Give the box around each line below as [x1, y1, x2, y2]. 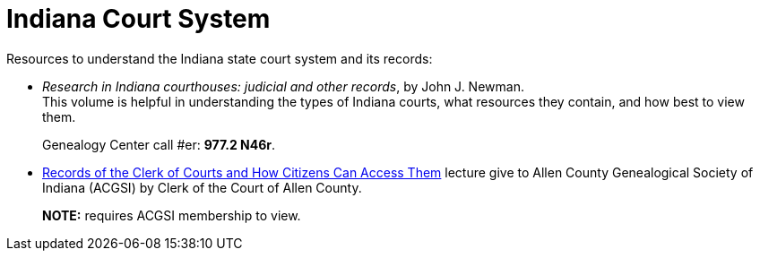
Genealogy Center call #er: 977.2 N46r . [42, 136, 276, 152]
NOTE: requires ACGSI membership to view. [42, 207, 301, 223]
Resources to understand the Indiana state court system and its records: [6, 50, 433, 66]
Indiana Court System [6, 4, 271, 34]
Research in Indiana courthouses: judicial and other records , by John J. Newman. [42, 78, 524, 94]
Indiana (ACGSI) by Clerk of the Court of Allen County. [42, 179, 362, 195]
